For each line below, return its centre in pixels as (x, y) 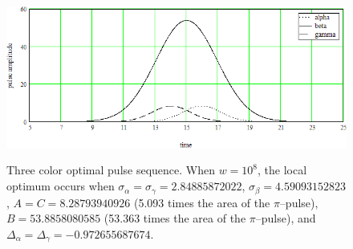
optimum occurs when (61, 186)
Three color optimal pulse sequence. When (111, 170)
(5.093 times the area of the (202, 202)
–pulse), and (286, 218)
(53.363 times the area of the (175, 218)
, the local (282, 170)
